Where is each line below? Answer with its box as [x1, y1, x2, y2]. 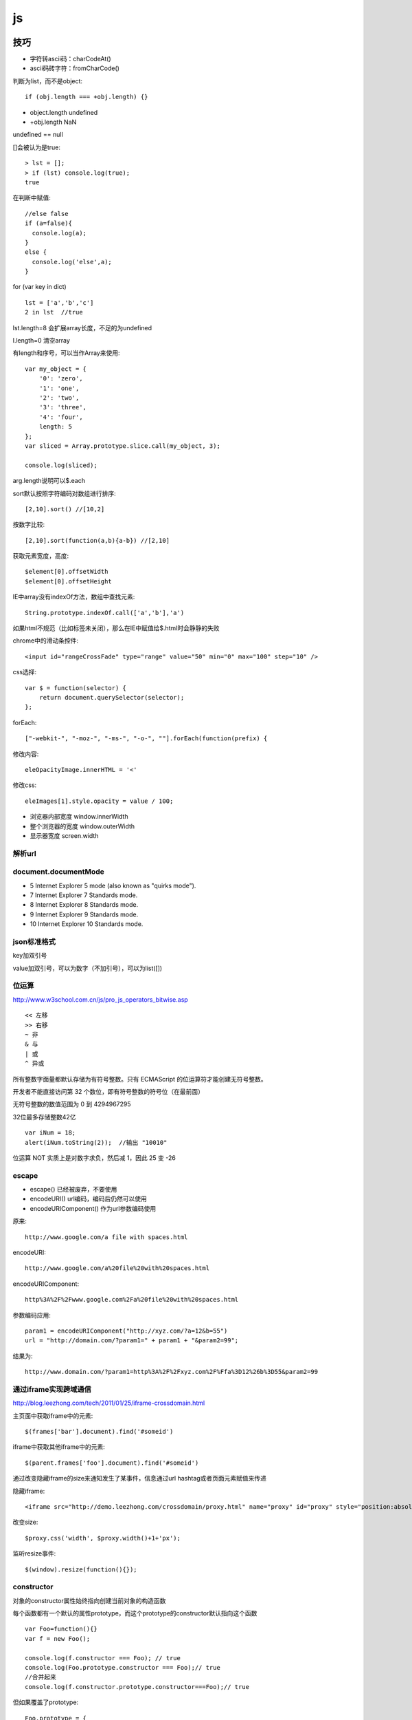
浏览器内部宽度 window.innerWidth [30, 813, 128, 821]
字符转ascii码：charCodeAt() [30, 55, 111, 63]
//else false [25, 210, 69, 217]
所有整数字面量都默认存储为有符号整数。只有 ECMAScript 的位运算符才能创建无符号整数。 [12, 1075, 267, 1083]
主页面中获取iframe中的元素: [12, 1411, 93, 1420]
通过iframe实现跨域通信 [12, 1384, 92, 1394]
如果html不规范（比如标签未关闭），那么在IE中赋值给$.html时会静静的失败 [12, 624, 220, 632]
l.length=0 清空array [12, 336, 70, 345]
